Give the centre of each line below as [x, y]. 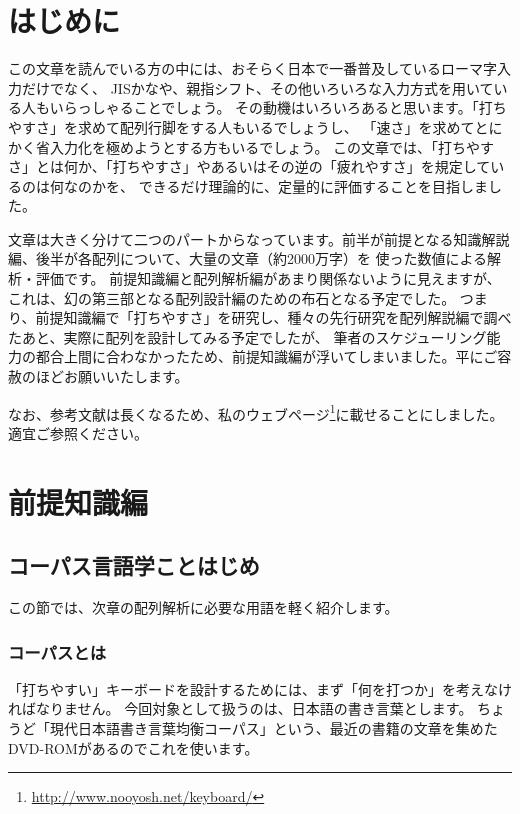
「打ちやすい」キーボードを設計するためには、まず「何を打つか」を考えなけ [260, 688]
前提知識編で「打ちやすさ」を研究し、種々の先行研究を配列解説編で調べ [273, 317]
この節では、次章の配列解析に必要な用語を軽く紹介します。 [203, 607]
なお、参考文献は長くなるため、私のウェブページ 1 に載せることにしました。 [256, 412]
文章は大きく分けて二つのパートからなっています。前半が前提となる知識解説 [259, 238]
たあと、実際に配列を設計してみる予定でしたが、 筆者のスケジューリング [247, 336]
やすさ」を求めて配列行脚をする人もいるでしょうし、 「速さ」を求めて [241, 126]
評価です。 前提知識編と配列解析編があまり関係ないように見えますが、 [268, 278]
